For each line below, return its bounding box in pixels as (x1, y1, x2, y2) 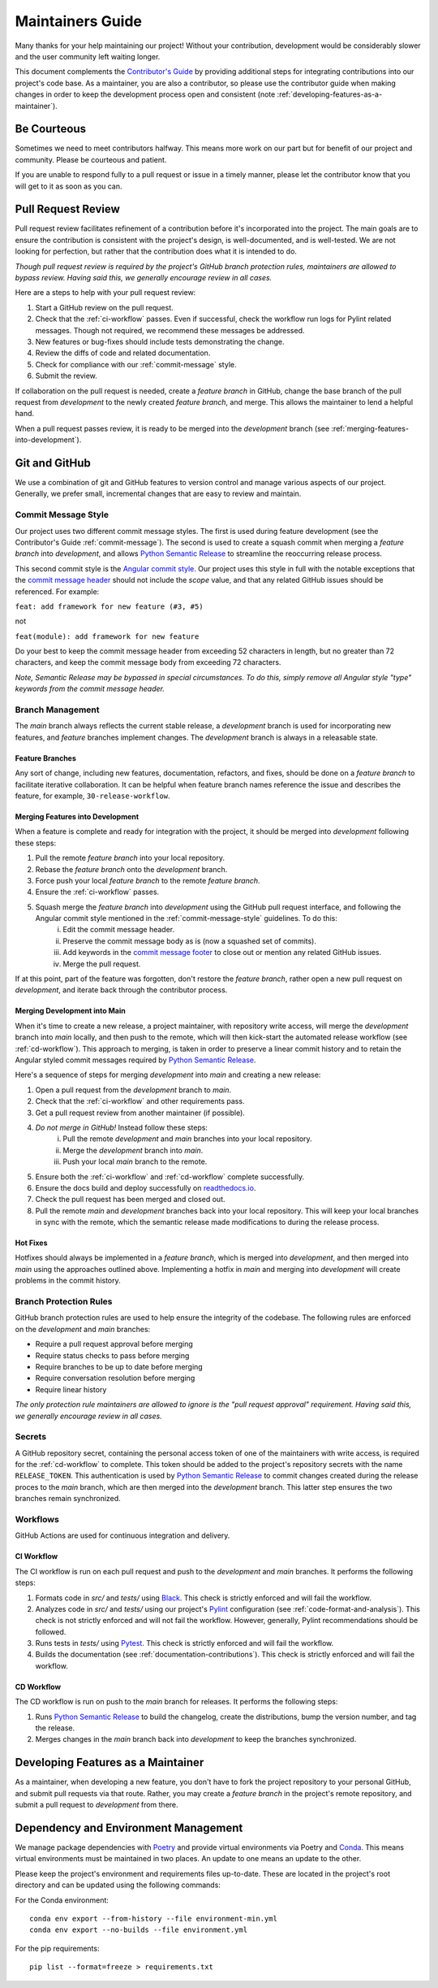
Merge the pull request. (62, 959, 141, 969)
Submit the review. (35, 371, 97, 381)
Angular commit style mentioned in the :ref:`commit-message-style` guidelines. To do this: (35, 914, 338, 923)
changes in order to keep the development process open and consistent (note (15, 89, 276, 99)
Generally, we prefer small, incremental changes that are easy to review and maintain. (15, 488, 302, 499)
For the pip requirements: (15, 1943, 100, 1953)
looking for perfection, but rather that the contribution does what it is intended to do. (15, 246, 298, 256)
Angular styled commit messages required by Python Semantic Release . (15, 1055, 256, 1065)
